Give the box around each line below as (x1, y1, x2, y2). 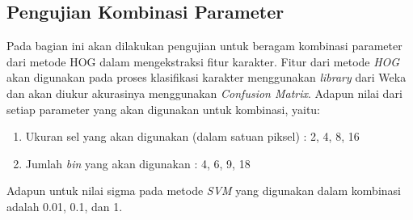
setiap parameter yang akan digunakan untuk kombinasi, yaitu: (6, 100, 321, 117)
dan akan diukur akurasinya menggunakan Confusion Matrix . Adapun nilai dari (6, 84, 402, 101)
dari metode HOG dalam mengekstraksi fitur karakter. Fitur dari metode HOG (6, 53, 400, 70)
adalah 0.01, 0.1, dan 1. (6, 197, 123, 214)
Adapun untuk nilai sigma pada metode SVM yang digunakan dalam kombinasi (6, 182, 401, 199)
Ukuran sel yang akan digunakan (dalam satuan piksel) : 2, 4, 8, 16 (25, 128, 360, 145)
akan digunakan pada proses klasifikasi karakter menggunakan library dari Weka (6, 69, 407, 86)
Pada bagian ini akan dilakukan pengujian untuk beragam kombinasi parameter (6, 37, 402, 54)
